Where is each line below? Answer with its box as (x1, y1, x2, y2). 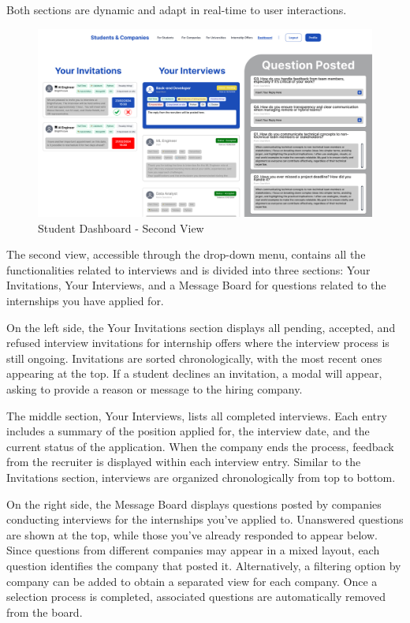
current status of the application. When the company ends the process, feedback (6, 438, 394, 454)
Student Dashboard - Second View (38, 219, 204, 236)
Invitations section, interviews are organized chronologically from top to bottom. (6, 469, 396, 485)
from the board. (6, 603, 83, 620)
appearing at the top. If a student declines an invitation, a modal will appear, (6, 365, 382, 382)
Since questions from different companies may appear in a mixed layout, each (6, 542, 380, 558)
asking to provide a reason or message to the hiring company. (6, 381, 303, 397)
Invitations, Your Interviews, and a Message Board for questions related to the (6, 277, 386, 293)
